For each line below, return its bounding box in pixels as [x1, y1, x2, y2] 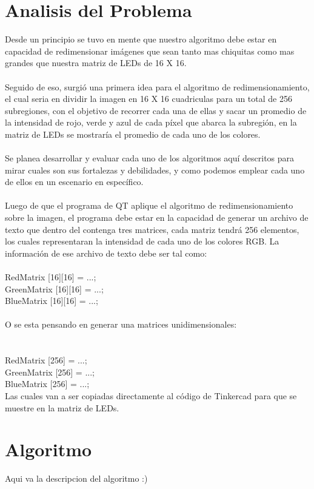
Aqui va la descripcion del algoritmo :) [5, 472, 148, 485]
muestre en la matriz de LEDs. [5, 401, 119, 414]
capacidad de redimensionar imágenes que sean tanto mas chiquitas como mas [5, 44, 295, 57]
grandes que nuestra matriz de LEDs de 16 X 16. [5, 56, 187, 69]
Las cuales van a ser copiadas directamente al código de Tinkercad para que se [5, 389, 297, 402]
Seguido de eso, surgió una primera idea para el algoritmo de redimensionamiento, [5, 80, 310, 93]
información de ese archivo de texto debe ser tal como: [5, 246, 207, 259]
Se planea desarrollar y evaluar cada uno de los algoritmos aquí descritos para [5, 152, 295, 164]
